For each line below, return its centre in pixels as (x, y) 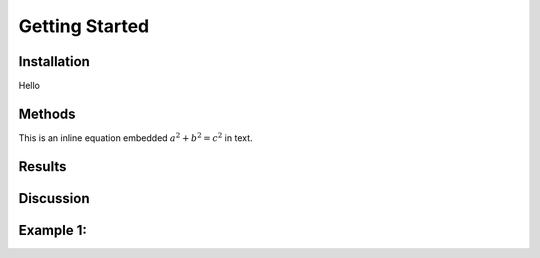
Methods (47, 113)
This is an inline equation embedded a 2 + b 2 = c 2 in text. (136, 137)
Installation (54, 61)
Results (42, 166)
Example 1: (52, 230)
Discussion (54, 198)
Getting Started (84, 26)
